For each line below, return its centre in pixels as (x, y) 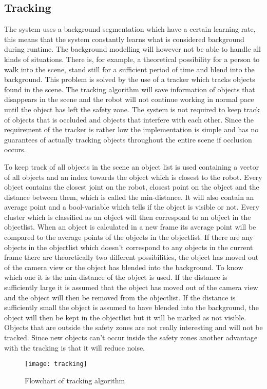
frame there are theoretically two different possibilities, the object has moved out (131, 257)
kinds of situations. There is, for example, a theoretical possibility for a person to (132, 59)
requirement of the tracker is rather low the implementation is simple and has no (131, 129)
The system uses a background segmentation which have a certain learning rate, (130, 29)
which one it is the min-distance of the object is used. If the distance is (116, 277)
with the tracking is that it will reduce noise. (75, 347)
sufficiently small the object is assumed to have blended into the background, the (131, 307)
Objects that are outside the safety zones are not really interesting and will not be (133, 327)
